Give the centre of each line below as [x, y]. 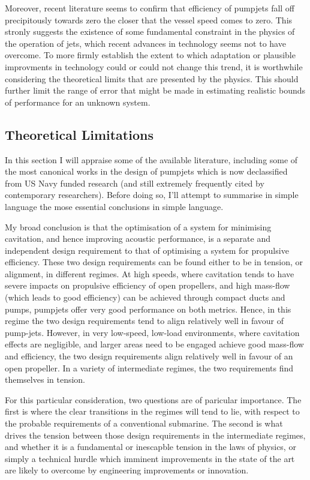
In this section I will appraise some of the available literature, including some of [151, 159]
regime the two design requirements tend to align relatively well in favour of [145, 321]
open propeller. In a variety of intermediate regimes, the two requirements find [149, 367]
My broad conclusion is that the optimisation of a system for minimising [138, 226]
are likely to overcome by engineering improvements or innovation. [127, 470]
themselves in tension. [45, 379]
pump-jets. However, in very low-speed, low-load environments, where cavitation [152, 332]
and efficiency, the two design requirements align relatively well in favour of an [149, 356]
